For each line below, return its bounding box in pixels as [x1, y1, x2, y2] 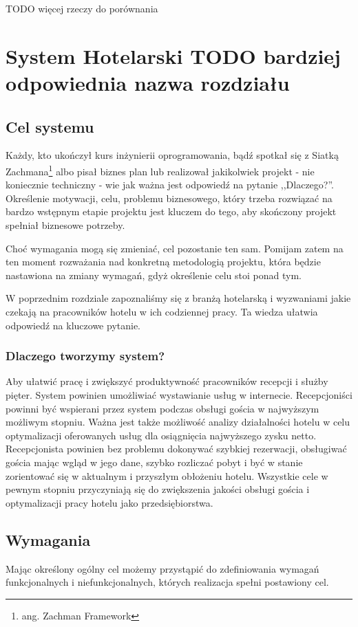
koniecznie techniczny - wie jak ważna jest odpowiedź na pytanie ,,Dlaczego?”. [6, 177, 334, 192]
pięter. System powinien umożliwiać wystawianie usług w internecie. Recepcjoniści [6, 387, 352, 401]
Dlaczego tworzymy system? [6, 347, 165, 364]
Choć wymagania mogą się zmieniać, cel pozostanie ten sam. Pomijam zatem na [6, 241, 344, 255]
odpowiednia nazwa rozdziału [6, 68, 290, 96]
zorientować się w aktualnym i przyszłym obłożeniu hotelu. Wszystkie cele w [6, 468, 328, 483]
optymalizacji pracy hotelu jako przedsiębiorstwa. [6, 495, 213, 509]
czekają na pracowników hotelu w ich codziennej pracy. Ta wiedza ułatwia [6, 304, 318, 318]
